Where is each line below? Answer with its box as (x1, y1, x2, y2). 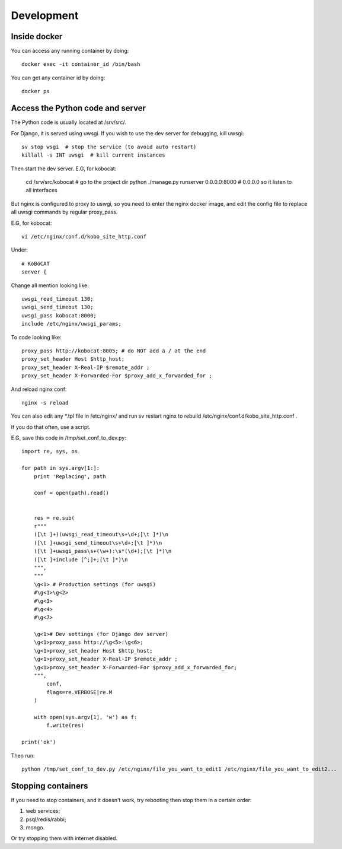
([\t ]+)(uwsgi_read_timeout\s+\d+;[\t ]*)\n (33, 531, 169, 538)
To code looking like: (11, 333, 62, 341)
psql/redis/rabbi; (25, 816, 66, 823)
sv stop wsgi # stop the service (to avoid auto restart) (21, 143, 197, 150)
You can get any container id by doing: (11, 74, 106, 81)
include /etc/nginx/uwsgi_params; (21, 320, 122, 327)
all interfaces (25, 187, 57, 194)
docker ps (21, 88, 50, 95)
